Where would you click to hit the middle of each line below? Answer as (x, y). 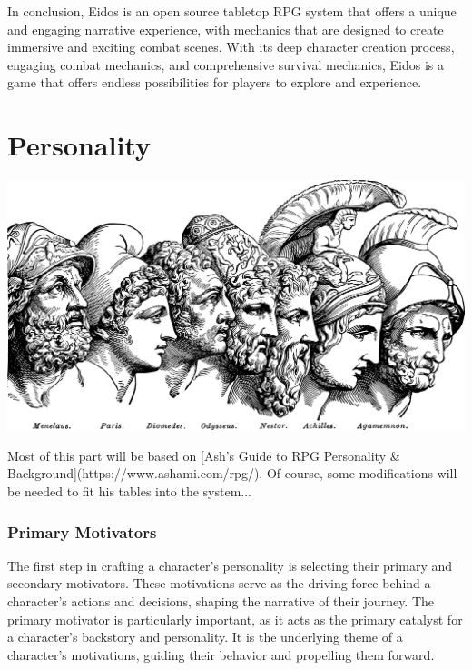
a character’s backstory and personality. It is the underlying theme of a (205, 637)
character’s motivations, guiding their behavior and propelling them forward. (221, 654)
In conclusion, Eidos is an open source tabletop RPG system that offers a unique (232, 11)
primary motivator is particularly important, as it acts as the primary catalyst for (235, 619)
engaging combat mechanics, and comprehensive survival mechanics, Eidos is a (226, 64)
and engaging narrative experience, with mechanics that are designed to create (226, 29)
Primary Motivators (82, 531)
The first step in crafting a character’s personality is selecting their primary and (230, 565)
